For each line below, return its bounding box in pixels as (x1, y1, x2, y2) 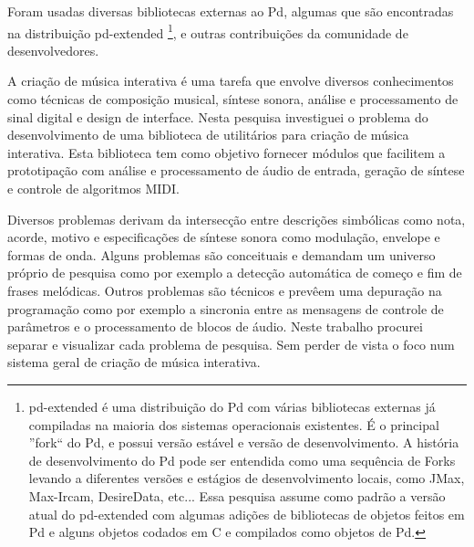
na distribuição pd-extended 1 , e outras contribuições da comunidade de (7, 20, 408, 42)
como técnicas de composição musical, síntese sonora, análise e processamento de (7, 89, 459, 109)
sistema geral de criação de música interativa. (7, 352, 261, 372)
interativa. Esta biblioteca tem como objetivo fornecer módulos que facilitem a (7, 142, 446, 162)
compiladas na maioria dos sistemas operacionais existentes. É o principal (28, 415, 439, 434)
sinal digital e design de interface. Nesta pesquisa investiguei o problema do (7, 107, 428, 126)
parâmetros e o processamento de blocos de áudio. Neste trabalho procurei (7, 317, 423, 336)
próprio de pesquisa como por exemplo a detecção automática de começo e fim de (7, 263, 462, 282)
